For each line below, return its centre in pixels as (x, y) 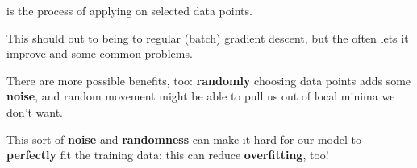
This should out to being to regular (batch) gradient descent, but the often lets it (208, 37)
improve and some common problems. (100, 53)
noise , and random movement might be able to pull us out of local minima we (201, 96)
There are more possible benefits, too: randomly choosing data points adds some (209, 80)
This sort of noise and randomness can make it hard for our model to (184, 139)
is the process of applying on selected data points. (129, 10)
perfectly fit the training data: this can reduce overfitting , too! (168, 155)
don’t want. (35, 111)
